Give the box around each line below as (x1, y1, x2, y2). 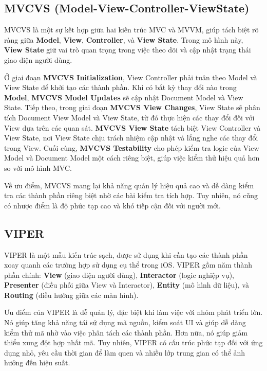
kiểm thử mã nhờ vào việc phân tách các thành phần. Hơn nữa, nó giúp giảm (4, 327, 248, 338)
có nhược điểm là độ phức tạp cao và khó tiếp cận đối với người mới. (4, 200, 221, 210)
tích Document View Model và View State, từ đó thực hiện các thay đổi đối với (4, 112, 255, 122)
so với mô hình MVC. (4, 162, 72, 173)
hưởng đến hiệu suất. (4, 357, 70, 368)
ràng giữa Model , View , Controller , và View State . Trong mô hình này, (4, 34, 243, 45)
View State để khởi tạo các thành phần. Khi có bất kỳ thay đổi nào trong (4, 82, 237, 93)
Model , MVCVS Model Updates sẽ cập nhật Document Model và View (4, 92, 243, 102)
